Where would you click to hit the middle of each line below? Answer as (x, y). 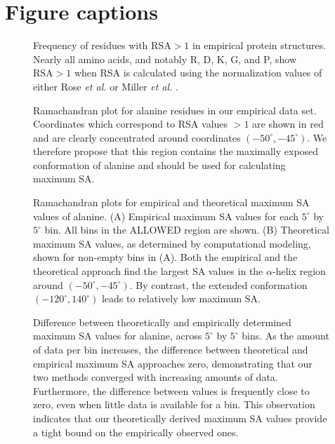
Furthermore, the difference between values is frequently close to (171, 390)
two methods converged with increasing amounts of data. (156, 377)
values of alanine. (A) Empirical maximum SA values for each (166, 216)
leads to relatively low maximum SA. (181, 298)
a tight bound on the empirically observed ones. (136, 432)
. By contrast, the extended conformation (218, 284)
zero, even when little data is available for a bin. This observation (174, 404)
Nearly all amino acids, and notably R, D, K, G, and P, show (165, 59)
